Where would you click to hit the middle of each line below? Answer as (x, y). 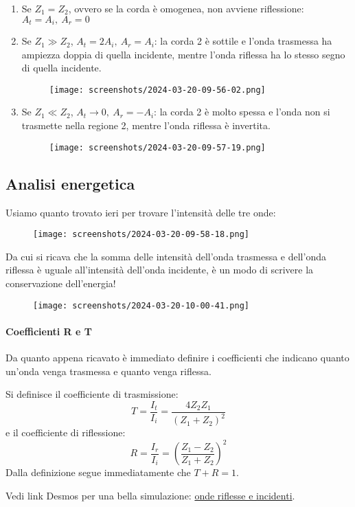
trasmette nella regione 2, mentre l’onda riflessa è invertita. (146, 125)
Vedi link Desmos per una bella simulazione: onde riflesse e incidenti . (150, 495)
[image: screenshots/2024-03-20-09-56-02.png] (157, 90)
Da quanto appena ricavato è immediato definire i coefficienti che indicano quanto (177, 358)
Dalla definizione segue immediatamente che (98, 472)
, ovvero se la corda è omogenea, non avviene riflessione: (186, 8)
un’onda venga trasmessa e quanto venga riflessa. (108, 371)
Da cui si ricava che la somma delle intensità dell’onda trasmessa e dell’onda (166, 256)
